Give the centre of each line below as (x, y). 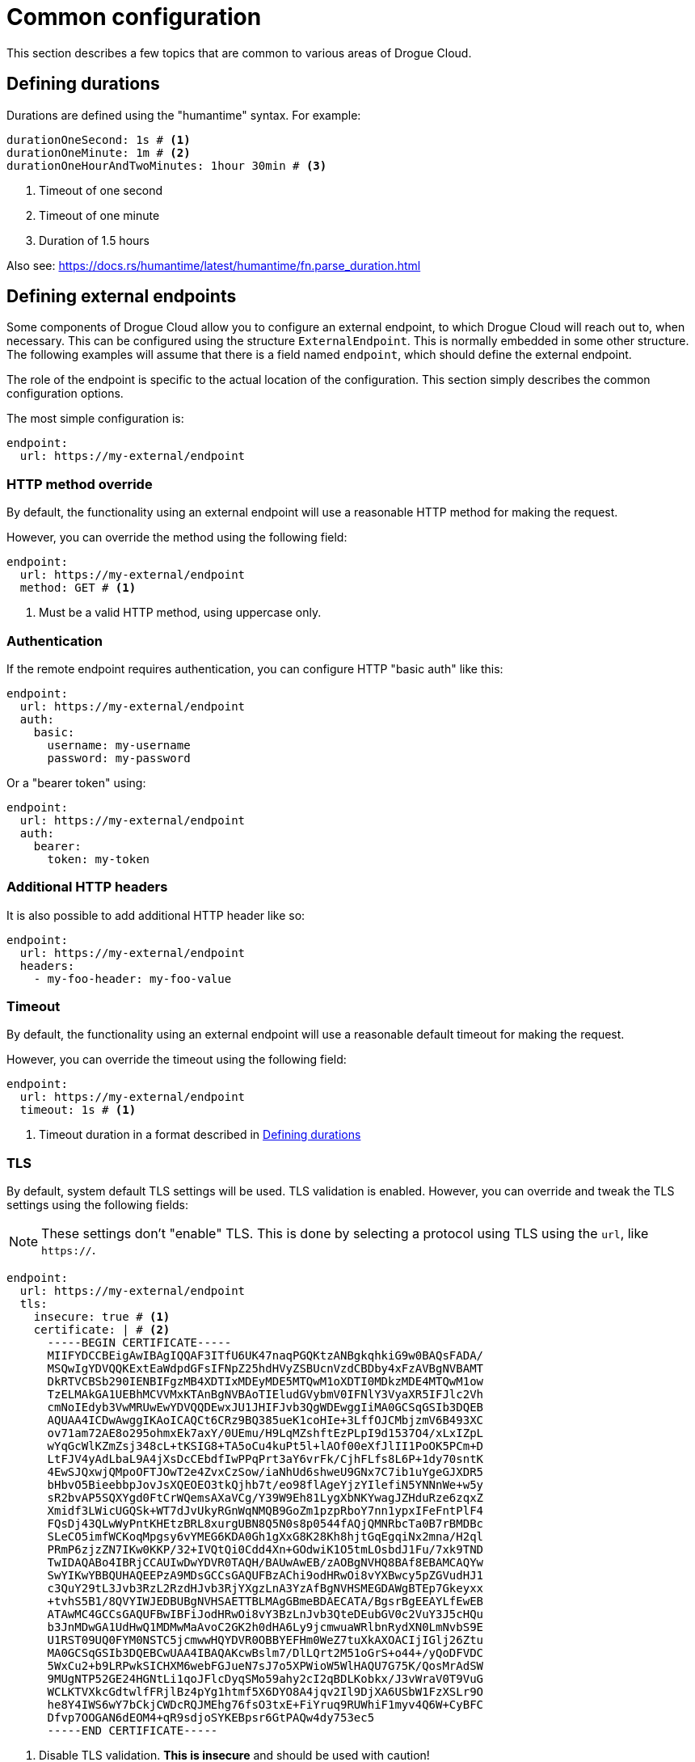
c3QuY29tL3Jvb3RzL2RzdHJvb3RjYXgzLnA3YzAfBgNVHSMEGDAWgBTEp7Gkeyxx (265, 1589)
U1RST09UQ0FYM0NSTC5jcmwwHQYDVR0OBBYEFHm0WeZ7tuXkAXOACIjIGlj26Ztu (265, 1640)
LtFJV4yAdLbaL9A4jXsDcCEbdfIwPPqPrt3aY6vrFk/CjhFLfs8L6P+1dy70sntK (265, 1459)
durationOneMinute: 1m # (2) (99, 152)
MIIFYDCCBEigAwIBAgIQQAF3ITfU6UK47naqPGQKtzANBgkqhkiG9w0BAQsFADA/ (265, 1356)
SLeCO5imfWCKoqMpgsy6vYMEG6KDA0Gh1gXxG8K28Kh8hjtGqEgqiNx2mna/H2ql (265, 1537)
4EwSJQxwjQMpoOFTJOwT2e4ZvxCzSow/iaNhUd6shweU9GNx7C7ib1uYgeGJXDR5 (265, 1472)
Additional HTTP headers (87, 887)
